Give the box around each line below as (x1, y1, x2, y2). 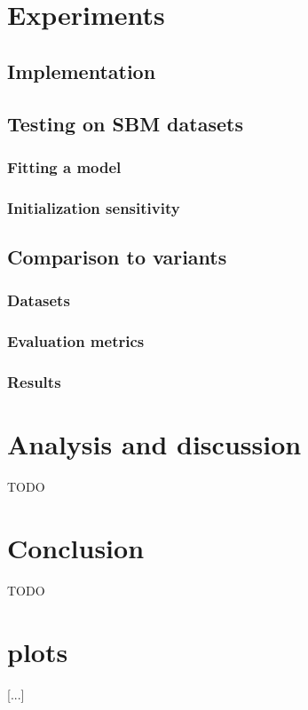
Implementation (7, 57, 156, 84)
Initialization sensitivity (7, 196, 180, 218)
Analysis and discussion (7, 426, 302, 462)
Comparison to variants (7, 243, 227, 271)
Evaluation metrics (7, 330, 145, 352)
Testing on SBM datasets (7, 109, 243, 137)
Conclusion (7, 529, 145, 565)
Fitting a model (7, 155, 122, 177)
